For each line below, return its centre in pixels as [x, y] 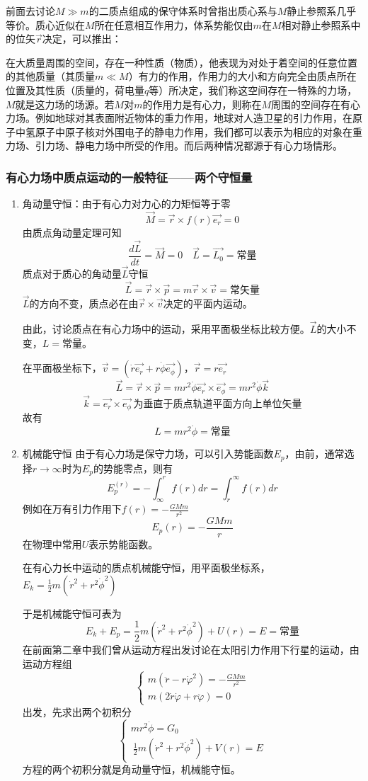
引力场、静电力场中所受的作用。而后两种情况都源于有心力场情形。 [189, 146]
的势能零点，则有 [133, 468]
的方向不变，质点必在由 [84, 303]
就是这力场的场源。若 [65, 104]
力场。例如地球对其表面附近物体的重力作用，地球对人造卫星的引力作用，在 [179, 118]
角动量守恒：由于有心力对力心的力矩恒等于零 [126, 204]
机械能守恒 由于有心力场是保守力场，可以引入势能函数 [148, 454]
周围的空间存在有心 [316, 104]
